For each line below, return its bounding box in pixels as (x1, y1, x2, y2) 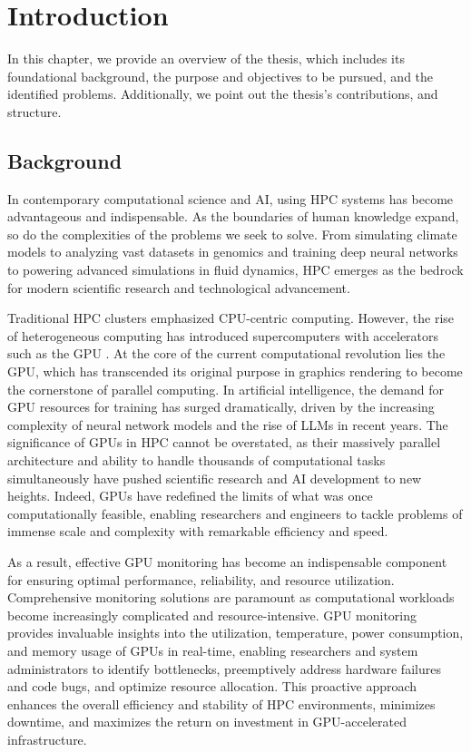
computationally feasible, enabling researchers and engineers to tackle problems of (7, 503, 463, 522)
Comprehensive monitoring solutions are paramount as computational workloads (7, 588, 455, 607)
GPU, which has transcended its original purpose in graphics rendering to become (7, 362, 463, 381)
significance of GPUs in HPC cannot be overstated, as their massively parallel (7, 433, 441, 452)
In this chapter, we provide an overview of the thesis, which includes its (7, 49, 405, 68)
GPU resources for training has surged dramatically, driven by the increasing (7, 397, 435, 416)
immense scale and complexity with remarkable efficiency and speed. (7, 522, 388, 541)
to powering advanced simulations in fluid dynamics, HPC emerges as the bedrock (7, 260, 464, 279)
